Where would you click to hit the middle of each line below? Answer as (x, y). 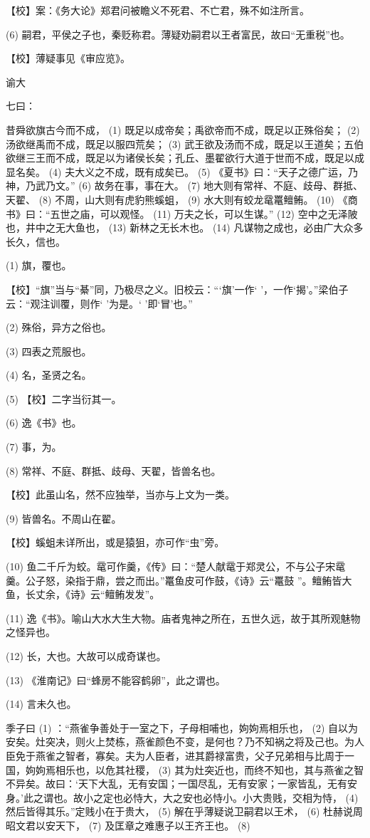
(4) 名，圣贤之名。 (49, 375)
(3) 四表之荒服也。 (49, 351)
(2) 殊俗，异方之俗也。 (59, 327)
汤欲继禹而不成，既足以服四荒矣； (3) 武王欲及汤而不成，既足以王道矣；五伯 (185, 143)
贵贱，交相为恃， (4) (310, 797)
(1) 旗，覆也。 (39, 265)
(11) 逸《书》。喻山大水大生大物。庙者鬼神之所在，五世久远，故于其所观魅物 (183, 618)
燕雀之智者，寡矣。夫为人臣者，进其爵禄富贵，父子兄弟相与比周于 (190, 755)
